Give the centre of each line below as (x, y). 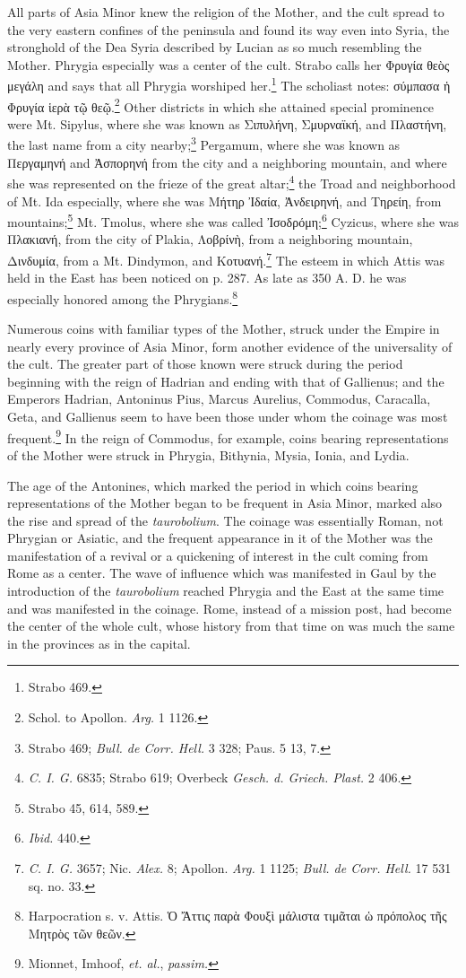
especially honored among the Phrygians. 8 (123, 297)
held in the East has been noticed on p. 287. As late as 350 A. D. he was (207, 278)
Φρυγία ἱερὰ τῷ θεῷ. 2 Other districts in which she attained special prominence (221, 105)
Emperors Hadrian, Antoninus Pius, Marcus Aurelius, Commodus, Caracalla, (219, 399)
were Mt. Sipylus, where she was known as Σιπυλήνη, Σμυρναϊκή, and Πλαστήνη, (227, 123)
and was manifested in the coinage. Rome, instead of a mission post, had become (229, 608)
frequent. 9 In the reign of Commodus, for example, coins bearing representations (228, 436)
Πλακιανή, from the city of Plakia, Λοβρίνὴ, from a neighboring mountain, (210, 239)
